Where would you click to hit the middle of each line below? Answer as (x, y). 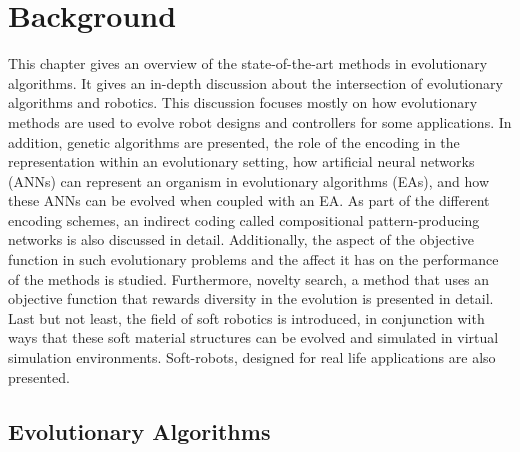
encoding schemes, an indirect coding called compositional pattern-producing (244, 219)
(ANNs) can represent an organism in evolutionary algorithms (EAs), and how (249, 180)
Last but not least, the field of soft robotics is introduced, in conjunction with (246, 317)
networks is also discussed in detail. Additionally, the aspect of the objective (241, 239)
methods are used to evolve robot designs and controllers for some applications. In (260, 121)
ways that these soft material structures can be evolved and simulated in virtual (253, 337)
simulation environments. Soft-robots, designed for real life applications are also (252, 357)
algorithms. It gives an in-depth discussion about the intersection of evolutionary (255, 82)
